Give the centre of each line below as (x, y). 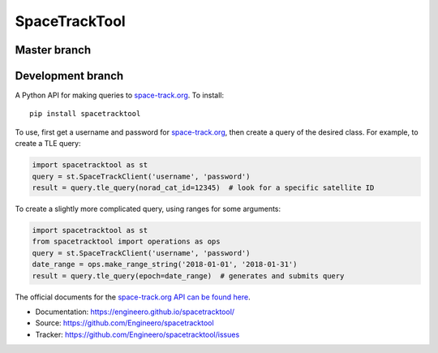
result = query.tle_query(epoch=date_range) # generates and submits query (188, 276)
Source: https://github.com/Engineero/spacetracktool (125, 323)
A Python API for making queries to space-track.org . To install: (120, 95)
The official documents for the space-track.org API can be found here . (133, 297)
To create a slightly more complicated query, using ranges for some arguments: (148, 209)
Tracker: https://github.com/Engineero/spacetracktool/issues (137, 334)
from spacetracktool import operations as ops (126, 242)
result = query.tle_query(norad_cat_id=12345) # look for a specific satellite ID (203, 188)
